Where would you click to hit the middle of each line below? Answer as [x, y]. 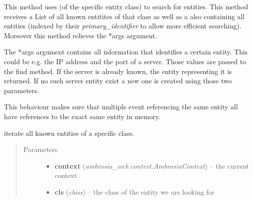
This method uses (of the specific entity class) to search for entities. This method [126, 6]
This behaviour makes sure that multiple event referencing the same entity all [121, 107]
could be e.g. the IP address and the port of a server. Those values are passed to [125, 61]
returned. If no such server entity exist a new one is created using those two [118, 81]
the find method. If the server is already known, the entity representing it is [118, 71]
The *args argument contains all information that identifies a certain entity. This [126, 52]
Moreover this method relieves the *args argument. [81, 35]
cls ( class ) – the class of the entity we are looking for [135, 191]
